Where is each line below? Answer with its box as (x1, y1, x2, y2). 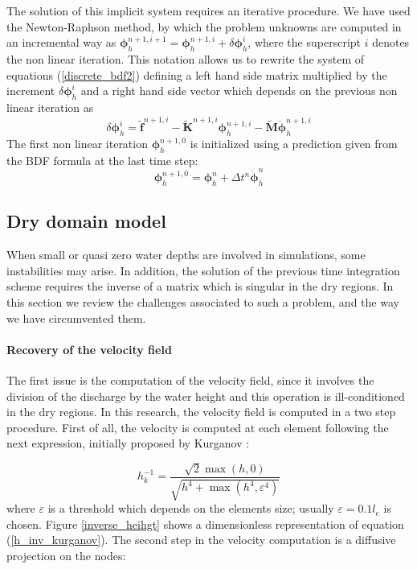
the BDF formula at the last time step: (6, 151, 198, 168)
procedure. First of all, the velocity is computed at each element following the (6, 419, 389, 435)
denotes (372, 34, 410, 51)
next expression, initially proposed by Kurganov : (6, 435, 250, 451)
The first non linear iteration (6, 135, 148, 152)
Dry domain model (6, 208, 166, 233)
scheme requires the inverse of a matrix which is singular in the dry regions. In (6, 278, 394, 295)
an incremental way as (6, 34, 117, 51)
